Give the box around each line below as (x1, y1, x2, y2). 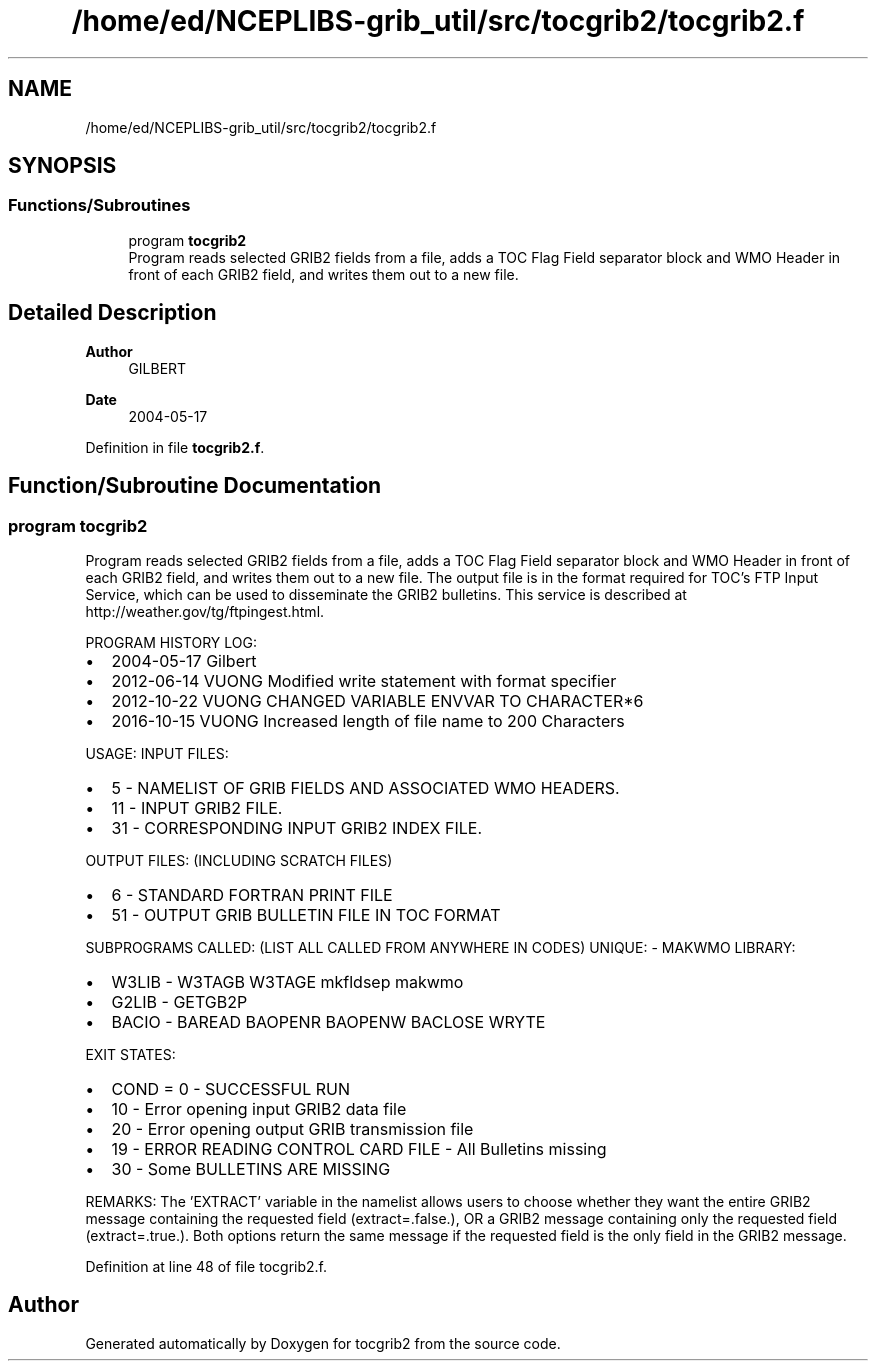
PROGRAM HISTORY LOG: (85, 633, 257, 651)
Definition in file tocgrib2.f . (85, 438, 265, 456)
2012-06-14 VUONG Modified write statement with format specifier (111, 670, 617, 691)
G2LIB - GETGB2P (111, 991, 248, 1012)
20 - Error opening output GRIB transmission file (111, 1118, 474, 1139)
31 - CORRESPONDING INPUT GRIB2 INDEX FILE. (111, 817, 483, 838)
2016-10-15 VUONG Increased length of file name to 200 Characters (111, 710, 625, 731)
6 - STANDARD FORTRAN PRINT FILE (111, 884, 393, 905)
